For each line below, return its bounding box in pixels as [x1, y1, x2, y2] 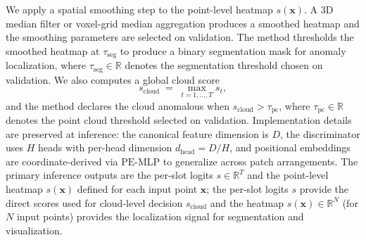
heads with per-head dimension [38, 140, 172, 155]
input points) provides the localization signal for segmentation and [16, 209, 304, 224]
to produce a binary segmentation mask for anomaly [120, 43, 346, 58]
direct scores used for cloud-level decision [6, 195, 183, 210]
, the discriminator [280, 126, 360, 141]
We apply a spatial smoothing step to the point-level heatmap [6, 2, 273, 16]
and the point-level [247, 168, 329, 182]
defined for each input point [77, 181, 198, 196]
